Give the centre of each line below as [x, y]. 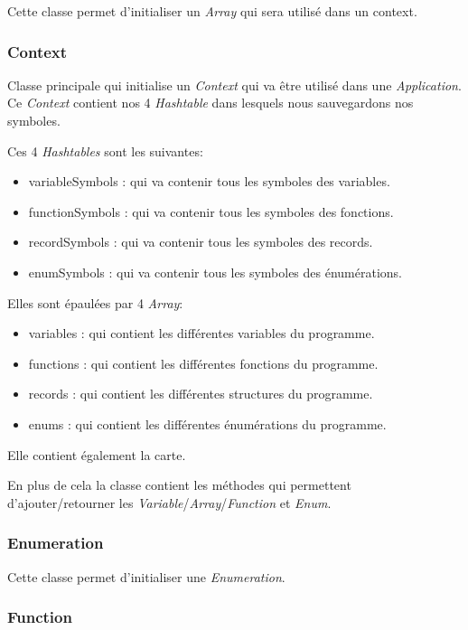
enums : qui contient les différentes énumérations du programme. [207, 423]
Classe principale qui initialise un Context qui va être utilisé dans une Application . [234, 85]
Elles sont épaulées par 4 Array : [95, 302]
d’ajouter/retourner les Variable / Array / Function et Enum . [169, 502]
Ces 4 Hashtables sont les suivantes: [105, 150]
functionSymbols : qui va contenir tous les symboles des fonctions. [211, 211]
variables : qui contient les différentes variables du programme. [201, 333]
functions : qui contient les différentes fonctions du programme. [203, 363]
